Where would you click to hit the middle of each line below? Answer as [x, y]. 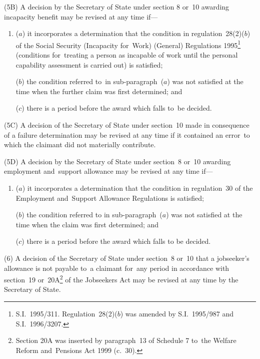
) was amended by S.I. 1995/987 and [177, 313]
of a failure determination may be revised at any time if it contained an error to [127, 134]
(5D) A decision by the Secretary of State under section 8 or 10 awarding [117, 161]
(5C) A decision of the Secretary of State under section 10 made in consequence [127, 125]
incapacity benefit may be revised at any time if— [81, 16]
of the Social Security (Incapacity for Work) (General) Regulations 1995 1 [128, 44]
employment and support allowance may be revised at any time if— [108, 171]
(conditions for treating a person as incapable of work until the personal [127, 55]
